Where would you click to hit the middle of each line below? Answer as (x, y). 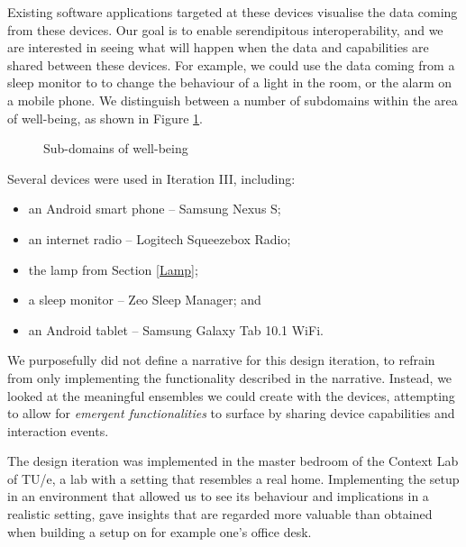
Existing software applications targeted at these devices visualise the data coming (233, 12)
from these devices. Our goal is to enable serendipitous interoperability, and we (225, 29)
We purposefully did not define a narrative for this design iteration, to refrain (221, 360)
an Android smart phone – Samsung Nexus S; (155, 209)
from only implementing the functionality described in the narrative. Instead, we (230, 377)
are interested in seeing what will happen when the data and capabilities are (218, 47)
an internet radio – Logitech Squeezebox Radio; (160, 238)
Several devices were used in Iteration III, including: (151, 178)
